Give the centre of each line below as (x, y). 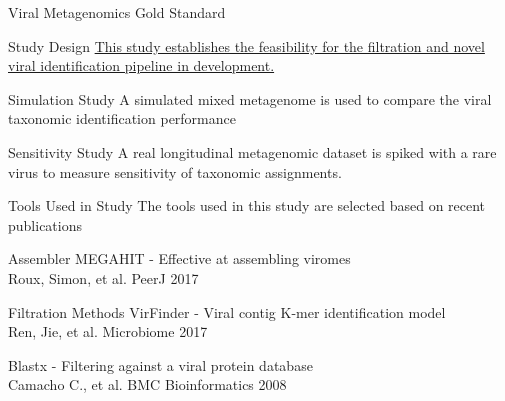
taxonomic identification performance (122, 118)
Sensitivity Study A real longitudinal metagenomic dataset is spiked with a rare (252, 151)
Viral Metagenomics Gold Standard (117, 12)
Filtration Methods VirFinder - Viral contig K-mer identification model (227, 311)
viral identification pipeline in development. (141, 65)
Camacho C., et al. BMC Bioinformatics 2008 (147, 384)
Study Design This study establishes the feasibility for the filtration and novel (246, 45)
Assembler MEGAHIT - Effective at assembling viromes (179, 258)
